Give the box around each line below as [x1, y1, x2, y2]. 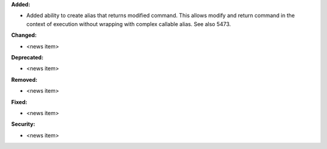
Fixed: [11, 98, 27, 105]
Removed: [11, 76, 38, 83]
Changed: [11, 31, 37, 39]
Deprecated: [11, 53, 44, 61]
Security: [11, 121, 36, 128]
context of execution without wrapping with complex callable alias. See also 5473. [26, 20, 231, 27]
